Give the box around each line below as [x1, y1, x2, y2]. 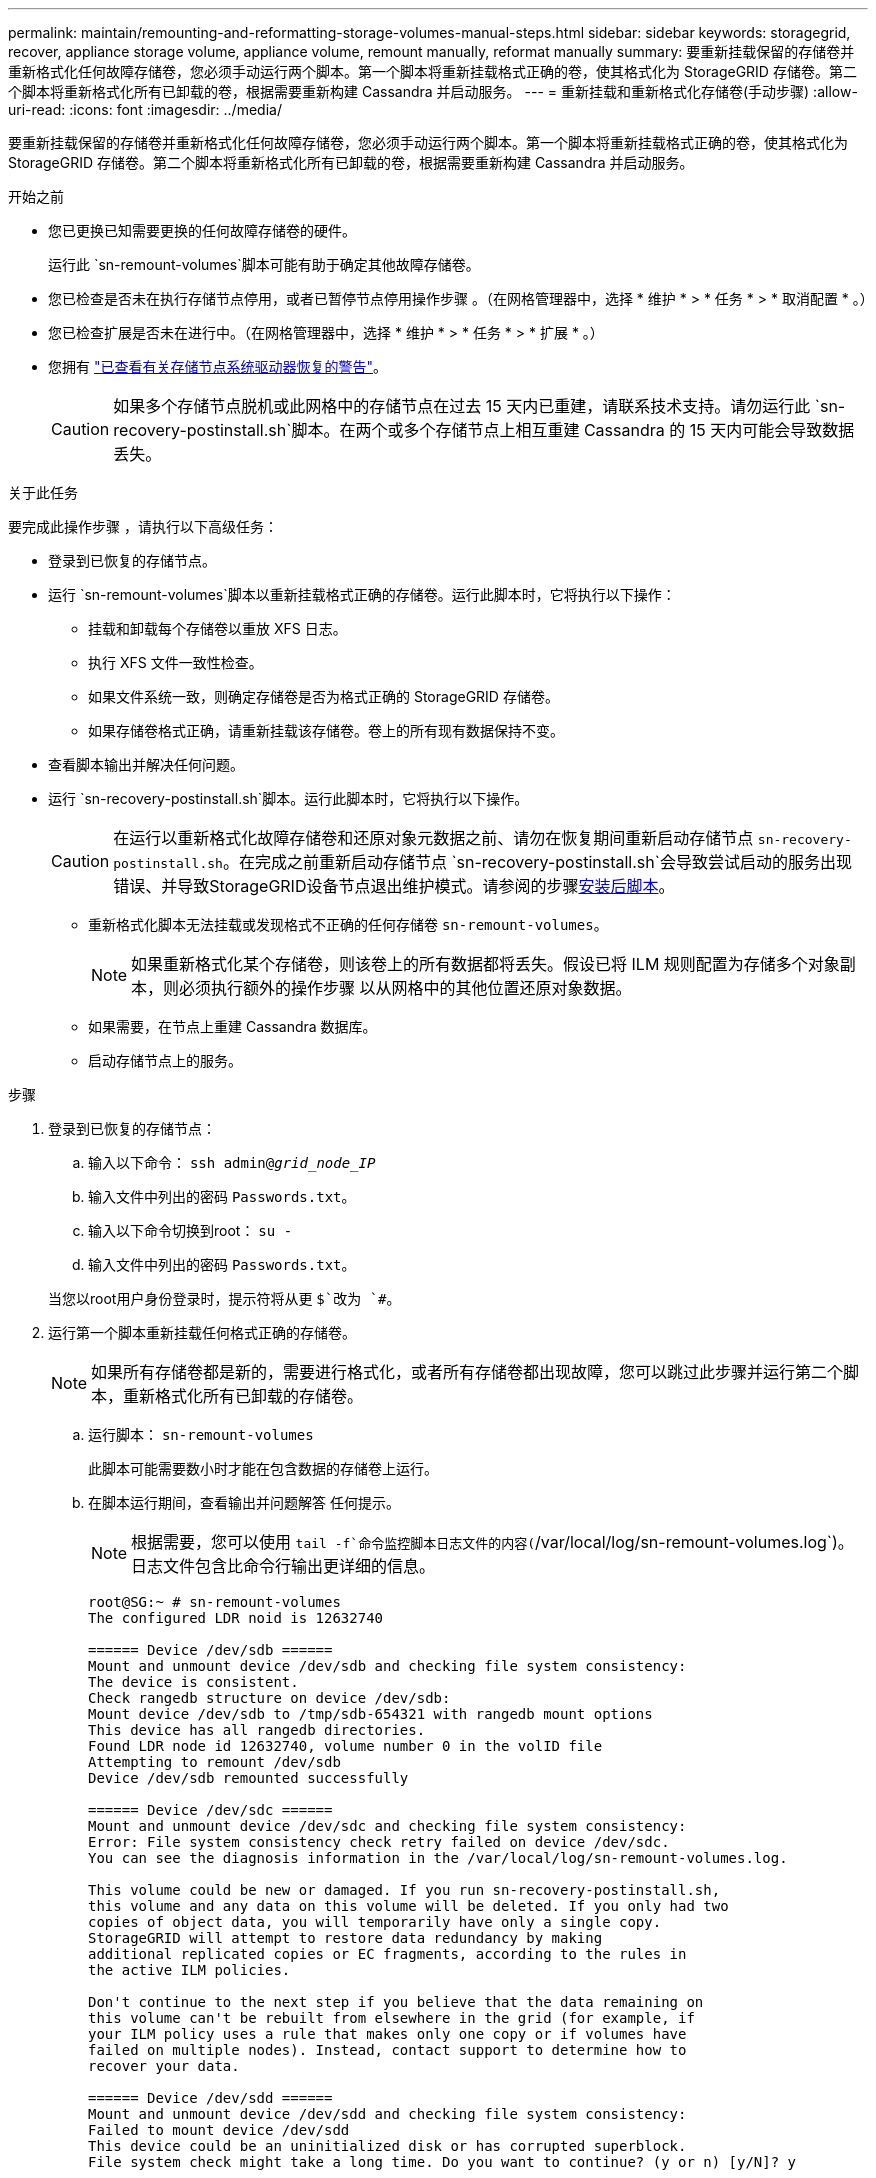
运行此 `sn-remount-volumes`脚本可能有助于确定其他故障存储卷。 [48, 256, 480, 273]
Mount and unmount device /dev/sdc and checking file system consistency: [88, 1818, 687, 1834]
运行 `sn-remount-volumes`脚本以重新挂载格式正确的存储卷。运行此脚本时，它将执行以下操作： [48, 586, 676, 603]
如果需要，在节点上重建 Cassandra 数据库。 [88, 1018, 377, 1035]
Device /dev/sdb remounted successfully [88, 1770, 409, 1786]
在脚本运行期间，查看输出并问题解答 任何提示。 [88, 1494, 400, 1511]
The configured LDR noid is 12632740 [88, 1610, 384, 1626]
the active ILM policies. [88, 1962, 291, 1978]
